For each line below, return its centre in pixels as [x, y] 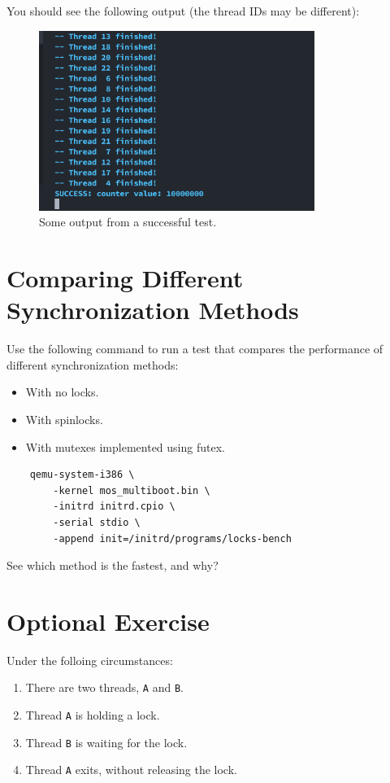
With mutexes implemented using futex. [125, 446]
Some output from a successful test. [128, 222]
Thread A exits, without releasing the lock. [131, 770]
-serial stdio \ [97, 522]
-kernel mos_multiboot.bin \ [132, 490]
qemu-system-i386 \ [82, 475]
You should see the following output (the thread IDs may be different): [183, 11]
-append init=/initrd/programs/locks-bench [172, 538]
